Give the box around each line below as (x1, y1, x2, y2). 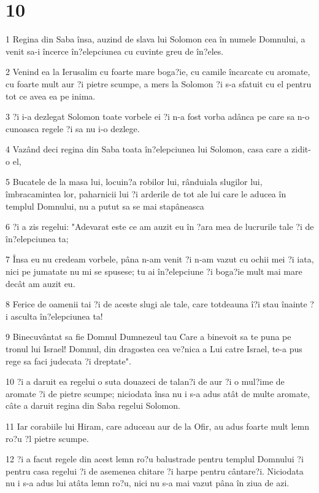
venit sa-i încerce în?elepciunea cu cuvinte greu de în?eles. (6, 44, 224, 57)
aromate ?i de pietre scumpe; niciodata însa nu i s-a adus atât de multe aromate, (6, 387, 310, 400)
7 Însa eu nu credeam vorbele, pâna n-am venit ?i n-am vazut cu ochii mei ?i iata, (6, 253, 314, 266)
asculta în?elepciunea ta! (10, 309, 103, 322)
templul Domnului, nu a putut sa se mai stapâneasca (6, 199, 204, 212)
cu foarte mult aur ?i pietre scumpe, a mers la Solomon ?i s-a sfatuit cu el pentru (6, 77, 312, 90)
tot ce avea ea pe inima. (6, 89, 96, 102)
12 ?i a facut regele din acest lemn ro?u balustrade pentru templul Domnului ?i (6, 452, 304, 465)
